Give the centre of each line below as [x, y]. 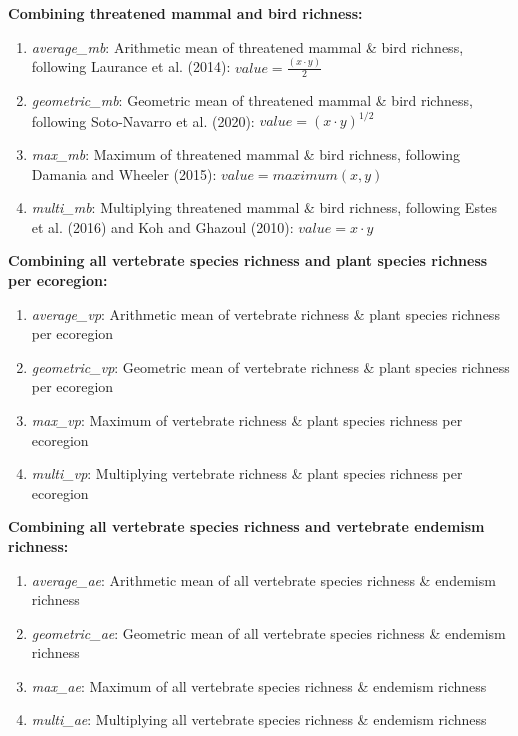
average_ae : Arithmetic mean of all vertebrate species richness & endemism [263, 579]
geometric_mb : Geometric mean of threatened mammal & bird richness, [252, 100]
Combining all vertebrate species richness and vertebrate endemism [246, 526]
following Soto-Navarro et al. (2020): [143, 120]
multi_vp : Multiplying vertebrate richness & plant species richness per [247, 473]
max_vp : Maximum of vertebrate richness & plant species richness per [247, 419]
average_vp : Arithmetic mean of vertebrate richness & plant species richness [265, 313]
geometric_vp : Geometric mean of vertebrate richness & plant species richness [270, 366]
